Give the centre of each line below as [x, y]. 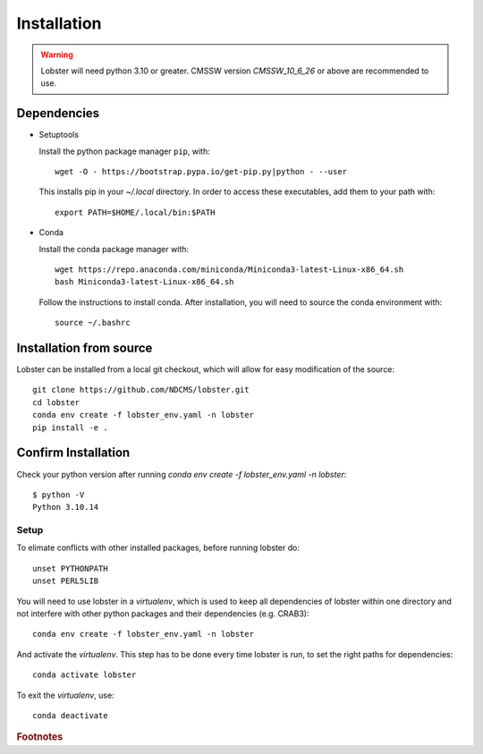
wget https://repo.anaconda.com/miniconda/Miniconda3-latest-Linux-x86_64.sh [229, 269]
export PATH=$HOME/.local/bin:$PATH [135, 212]
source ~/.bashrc [93, 323]
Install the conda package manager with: [114, 249]
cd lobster [56, 402]
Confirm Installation [73, 453]
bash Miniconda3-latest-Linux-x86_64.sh [144, 282]
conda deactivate [70, 715]
